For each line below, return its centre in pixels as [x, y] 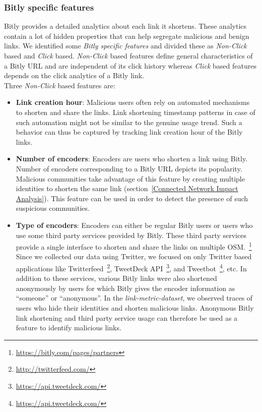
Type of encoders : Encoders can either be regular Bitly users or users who [134, 225]
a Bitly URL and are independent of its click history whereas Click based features [130, 65]
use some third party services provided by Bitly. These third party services [131, 235]
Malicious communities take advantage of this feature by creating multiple [130, 178]
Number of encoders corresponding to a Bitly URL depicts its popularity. [129, 168]
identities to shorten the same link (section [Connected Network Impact [127, 188]
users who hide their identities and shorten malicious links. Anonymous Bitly [135, 307]
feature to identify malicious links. [69, 328]
